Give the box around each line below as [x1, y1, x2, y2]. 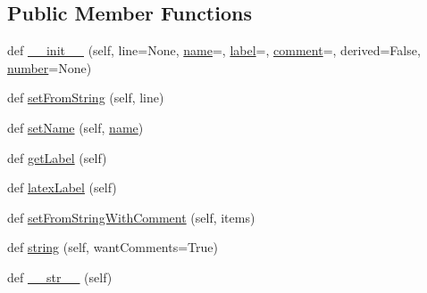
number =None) [7, 58, 92, 77]
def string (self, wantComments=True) [7, 238, 218, 256]
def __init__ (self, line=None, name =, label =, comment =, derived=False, [7, 41, 421, 60]
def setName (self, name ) [7, 118, 144, 136]
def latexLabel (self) [7, 178, 117, 197]
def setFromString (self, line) [7, 88, 164, 107]
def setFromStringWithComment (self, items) [7, 208, 255, 226]
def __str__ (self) [7, 267, 113, 286]
